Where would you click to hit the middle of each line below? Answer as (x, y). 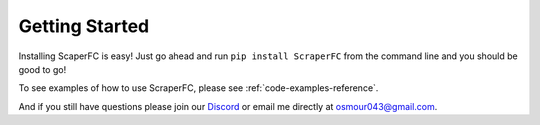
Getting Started (84, 26)
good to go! (42, 69)
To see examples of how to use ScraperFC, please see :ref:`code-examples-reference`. (198, 88)
